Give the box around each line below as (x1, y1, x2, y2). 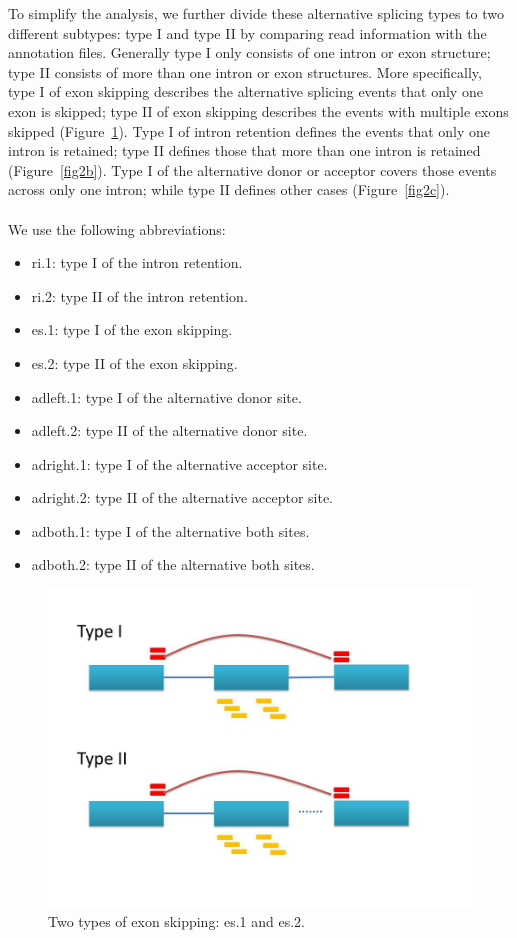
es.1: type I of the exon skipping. (31, 319, 233, 340)
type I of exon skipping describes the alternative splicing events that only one (8, 81, 483, 102)
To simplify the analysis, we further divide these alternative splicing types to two (8, 3, 505, 23)
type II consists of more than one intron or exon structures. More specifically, (8, 61, 482, 82)
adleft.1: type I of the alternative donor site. (31, 386, 302, 407)
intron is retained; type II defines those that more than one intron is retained (8, 140, 481, 161)
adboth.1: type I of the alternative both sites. (31, 520, 310, 541)
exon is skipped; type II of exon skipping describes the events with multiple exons (8, 100, 509, 121)
